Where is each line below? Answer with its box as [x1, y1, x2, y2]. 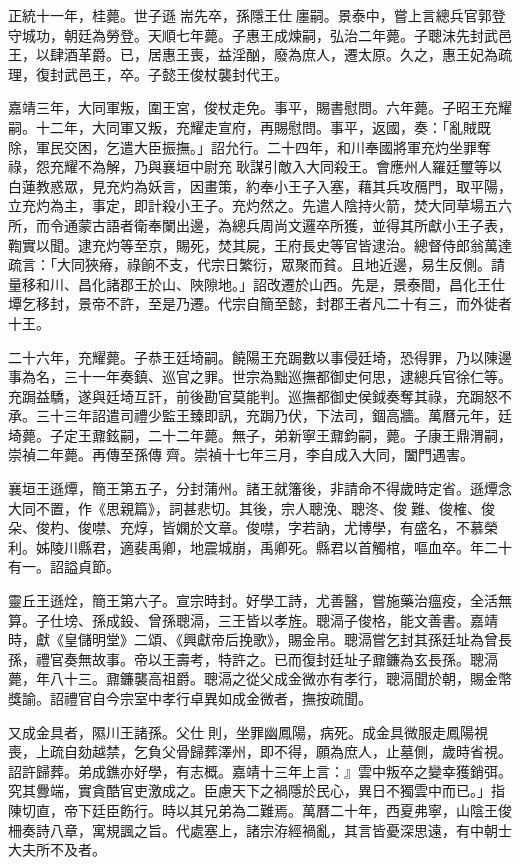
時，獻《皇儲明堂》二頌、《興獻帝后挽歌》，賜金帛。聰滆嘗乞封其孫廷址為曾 [8, 629, 498, 650]
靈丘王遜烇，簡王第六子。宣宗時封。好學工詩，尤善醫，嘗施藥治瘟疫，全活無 [8, 590, 512, 611]
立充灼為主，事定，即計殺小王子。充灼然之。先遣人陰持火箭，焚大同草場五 [8, 195, 498, 216]
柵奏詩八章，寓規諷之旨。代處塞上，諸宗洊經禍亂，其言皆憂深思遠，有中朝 [8, 819, 498, 840]
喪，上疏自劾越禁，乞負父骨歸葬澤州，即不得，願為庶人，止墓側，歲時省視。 [8, 741, 512, 762]
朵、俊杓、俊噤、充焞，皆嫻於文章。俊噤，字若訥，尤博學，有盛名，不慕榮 [8, 517, 498, 538]
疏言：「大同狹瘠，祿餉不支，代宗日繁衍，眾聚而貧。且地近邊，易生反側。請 [8, 254, 505, 275]
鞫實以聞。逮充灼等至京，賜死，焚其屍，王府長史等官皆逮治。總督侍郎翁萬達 [8, 234, 512, 255]
